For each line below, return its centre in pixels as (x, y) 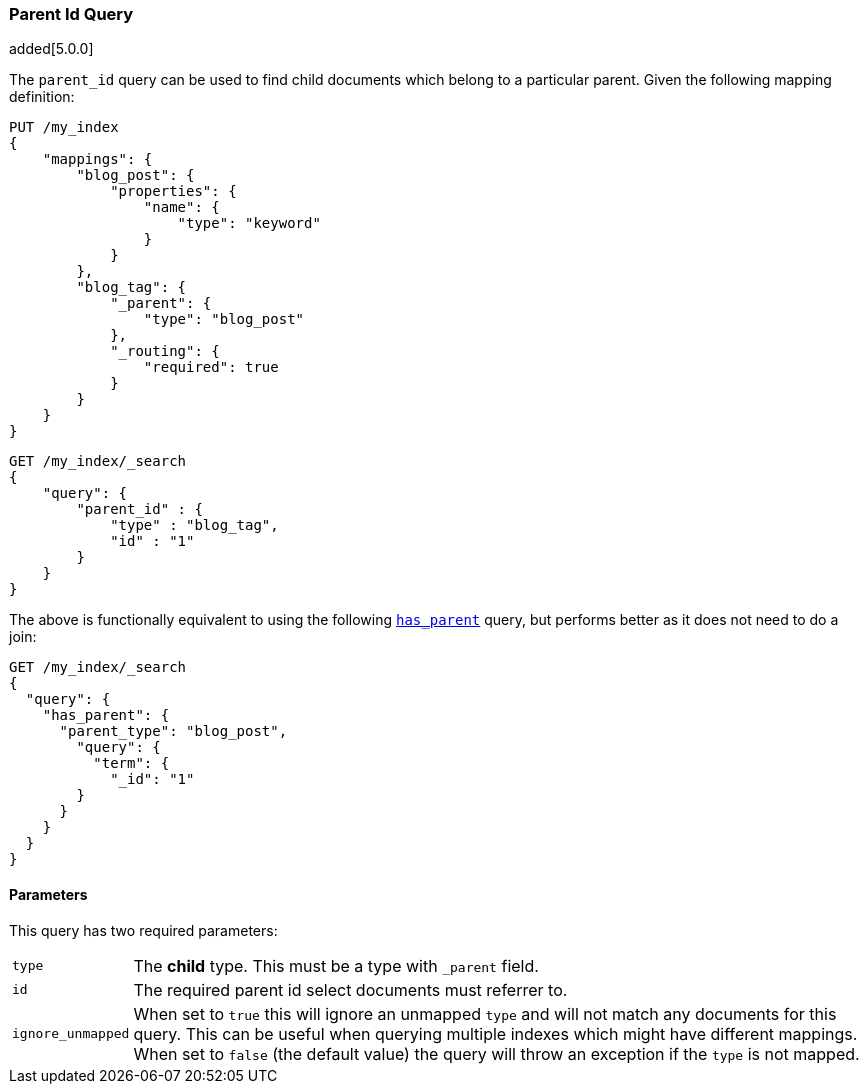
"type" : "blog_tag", (194, 525)
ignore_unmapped (71, 1034)
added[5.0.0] (51, 49)
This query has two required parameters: (143, 930)
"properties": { (173, 191)
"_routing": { (165, 351)
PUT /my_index (64, 127)
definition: (42, 97)
